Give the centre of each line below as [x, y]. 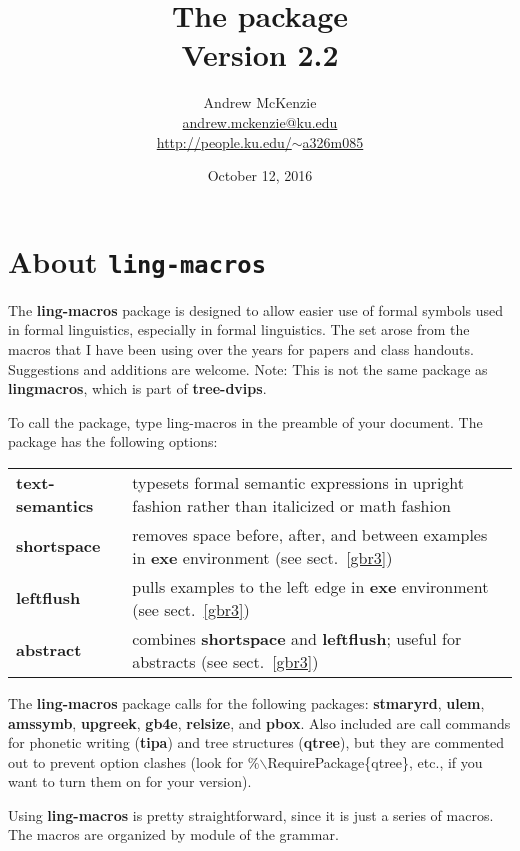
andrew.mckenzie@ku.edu [260, 121]
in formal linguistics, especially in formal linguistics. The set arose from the [239, 329]
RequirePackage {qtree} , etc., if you [375, 761]
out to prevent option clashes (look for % [134, 761]
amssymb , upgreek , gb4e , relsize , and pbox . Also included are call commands [259, 722]
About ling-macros [137, 260]
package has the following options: [113, 441]
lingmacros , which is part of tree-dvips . [137, 388]
